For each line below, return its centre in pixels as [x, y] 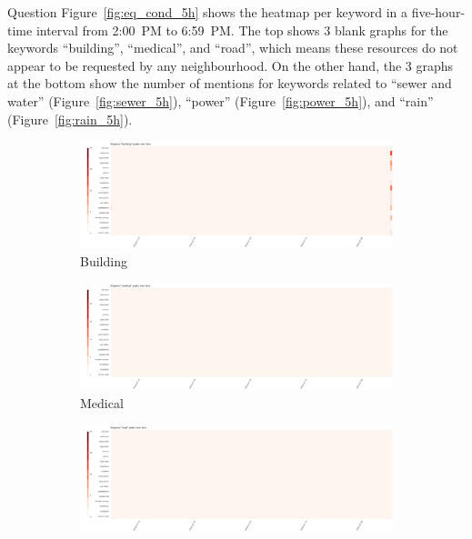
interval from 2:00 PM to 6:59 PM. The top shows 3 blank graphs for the [242, 30]
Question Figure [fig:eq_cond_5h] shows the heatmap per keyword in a [208, 12]
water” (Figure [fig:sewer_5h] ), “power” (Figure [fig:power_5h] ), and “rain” [221, 100]
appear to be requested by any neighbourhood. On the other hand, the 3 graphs [231, 65]
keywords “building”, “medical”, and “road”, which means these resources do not [233, 48]
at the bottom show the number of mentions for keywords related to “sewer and [230, 83]
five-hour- [438, 12]
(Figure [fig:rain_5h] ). [70, 119]
